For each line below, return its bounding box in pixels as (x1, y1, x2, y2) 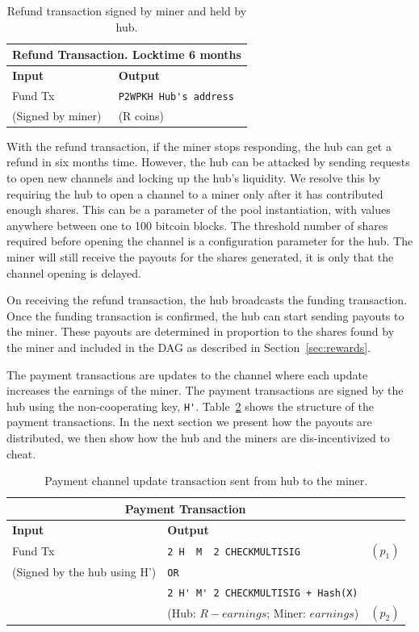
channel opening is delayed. (6, 264, 141, 281)
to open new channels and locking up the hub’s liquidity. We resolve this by (6, 170, 381, 186)
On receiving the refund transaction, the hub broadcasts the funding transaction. (6, 291, 408, 308)
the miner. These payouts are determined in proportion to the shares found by (6, 323, 395, 340)
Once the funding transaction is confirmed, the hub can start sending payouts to (6, 307, 404, 324)
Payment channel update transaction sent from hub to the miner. (44, 472, 368, 489)
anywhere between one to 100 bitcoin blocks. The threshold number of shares (6, 216, 388, 233)
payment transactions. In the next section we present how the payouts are (6, 413, 372, 430)
